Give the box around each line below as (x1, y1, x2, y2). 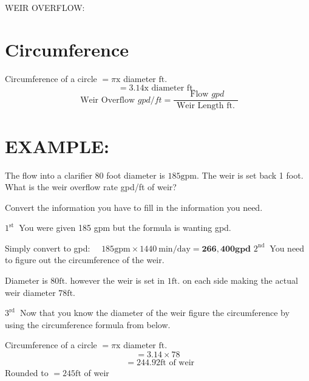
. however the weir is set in (65, 274, 165, 287)
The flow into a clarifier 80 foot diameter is (5, 168, 165, 181)
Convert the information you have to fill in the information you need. (5, 201, 263, 213)
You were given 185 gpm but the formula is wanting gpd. (19, 221, 231, 234)
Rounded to (5, 366, 49, 379)
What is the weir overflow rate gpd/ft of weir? (5, 180, 177, 193)
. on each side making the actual (177, 274, 298, 287)
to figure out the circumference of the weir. (5, 253, 165, 266)
